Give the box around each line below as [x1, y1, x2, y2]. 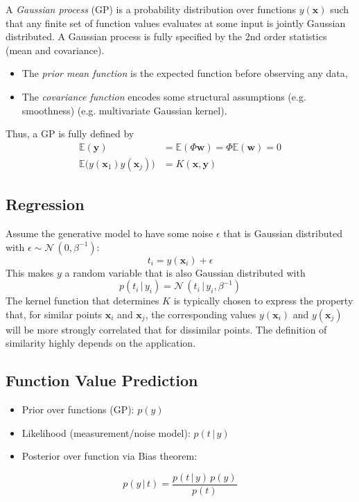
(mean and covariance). [6, 42, 105, 57]
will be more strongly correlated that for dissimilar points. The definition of [6, 322, 327, 336]
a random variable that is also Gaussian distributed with [64, 265, 306, 279]
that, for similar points [6, 306, 103, 321]
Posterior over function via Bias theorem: [21, 449, 198, 463]
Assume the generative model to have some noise [6, 226, 213, 241]
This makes [6, 265, 54, 279]
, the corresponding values [145, 306, 256, 321]
